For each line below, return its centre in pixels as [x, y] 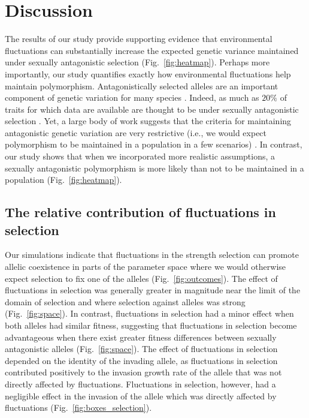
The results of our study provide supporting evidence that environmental [139, 39]
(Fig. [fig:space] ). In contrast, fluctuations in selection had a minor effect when [149, 313]
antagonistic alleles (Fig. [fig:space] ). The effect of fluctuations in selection [141, 349]
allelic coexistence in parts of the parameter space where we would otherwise [146, 267]
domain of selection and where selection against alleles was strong [125, 301]
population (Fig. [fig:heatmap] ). [63, 180]
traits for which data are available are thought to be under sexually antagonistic [152, 109]
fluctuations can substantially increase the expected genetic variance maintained [152, 50]
